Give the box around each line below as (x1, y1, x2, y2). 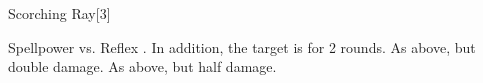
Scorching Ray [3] (8, 3, 111, 23)
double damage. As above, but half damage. (8, 56, 277, 77)
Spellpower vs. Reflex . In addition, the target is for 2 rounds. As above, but (8, 36, 476, 57)
